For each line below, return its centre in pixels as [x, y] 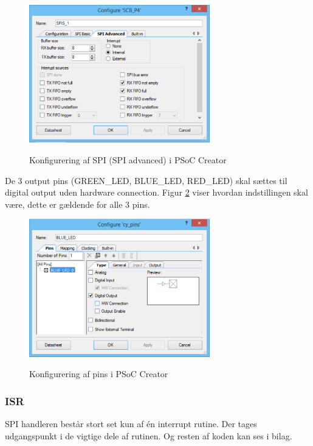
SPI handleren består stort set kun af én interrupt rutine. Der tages [131, 424]
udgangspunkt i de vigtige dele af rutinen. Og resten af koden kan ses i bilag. [149, 435]
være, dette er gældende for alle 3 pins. [77, 204]
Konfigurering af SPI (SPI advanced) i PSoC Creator [128, 159]
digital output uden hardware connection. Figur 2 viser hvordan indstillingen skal [156, 192]
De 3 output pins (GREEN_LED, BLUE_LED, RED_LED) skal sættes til [146, 180]
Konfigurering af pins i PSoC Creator [99, 374]
